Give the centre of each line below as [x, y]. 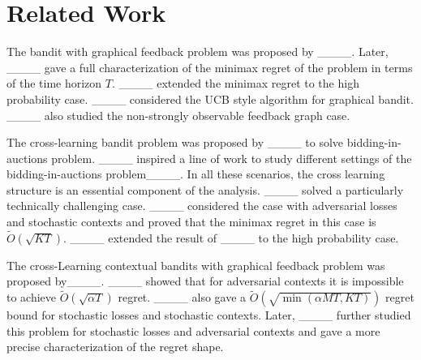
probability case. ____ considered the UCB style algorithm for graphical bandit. [210, 99]
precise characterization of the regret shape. [115, 347]
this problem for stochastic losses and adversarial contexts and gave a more [193, 330]
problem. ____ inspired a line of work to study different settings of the [232, 158]
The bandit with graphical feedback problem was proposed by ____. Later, [198, 51]
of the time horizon [54, 83]
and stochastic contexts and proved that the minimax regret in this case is [191, 222]
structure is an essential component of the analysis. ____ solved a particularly [205, 189]
